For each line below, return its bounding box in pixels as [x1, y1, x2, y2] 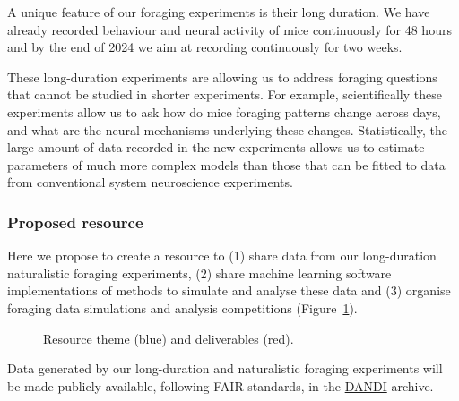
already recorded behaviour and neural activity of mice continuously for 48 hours [7, 20, 452, 38]
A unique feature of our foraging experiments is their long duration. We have [7, 3, 430, 21]
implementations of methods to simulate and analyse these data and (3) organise [7, 281, 451, 300]
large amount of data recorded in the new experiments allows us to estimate [7, 138, 425, 157]
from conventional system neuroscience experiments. [7, 173, 293, 192]
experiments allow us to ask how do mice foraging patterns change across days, [7, 102, 441, 121]
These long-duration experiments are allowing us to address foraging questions [7, 67, 437, 86]
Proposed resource [7, 210, 143, 233]
